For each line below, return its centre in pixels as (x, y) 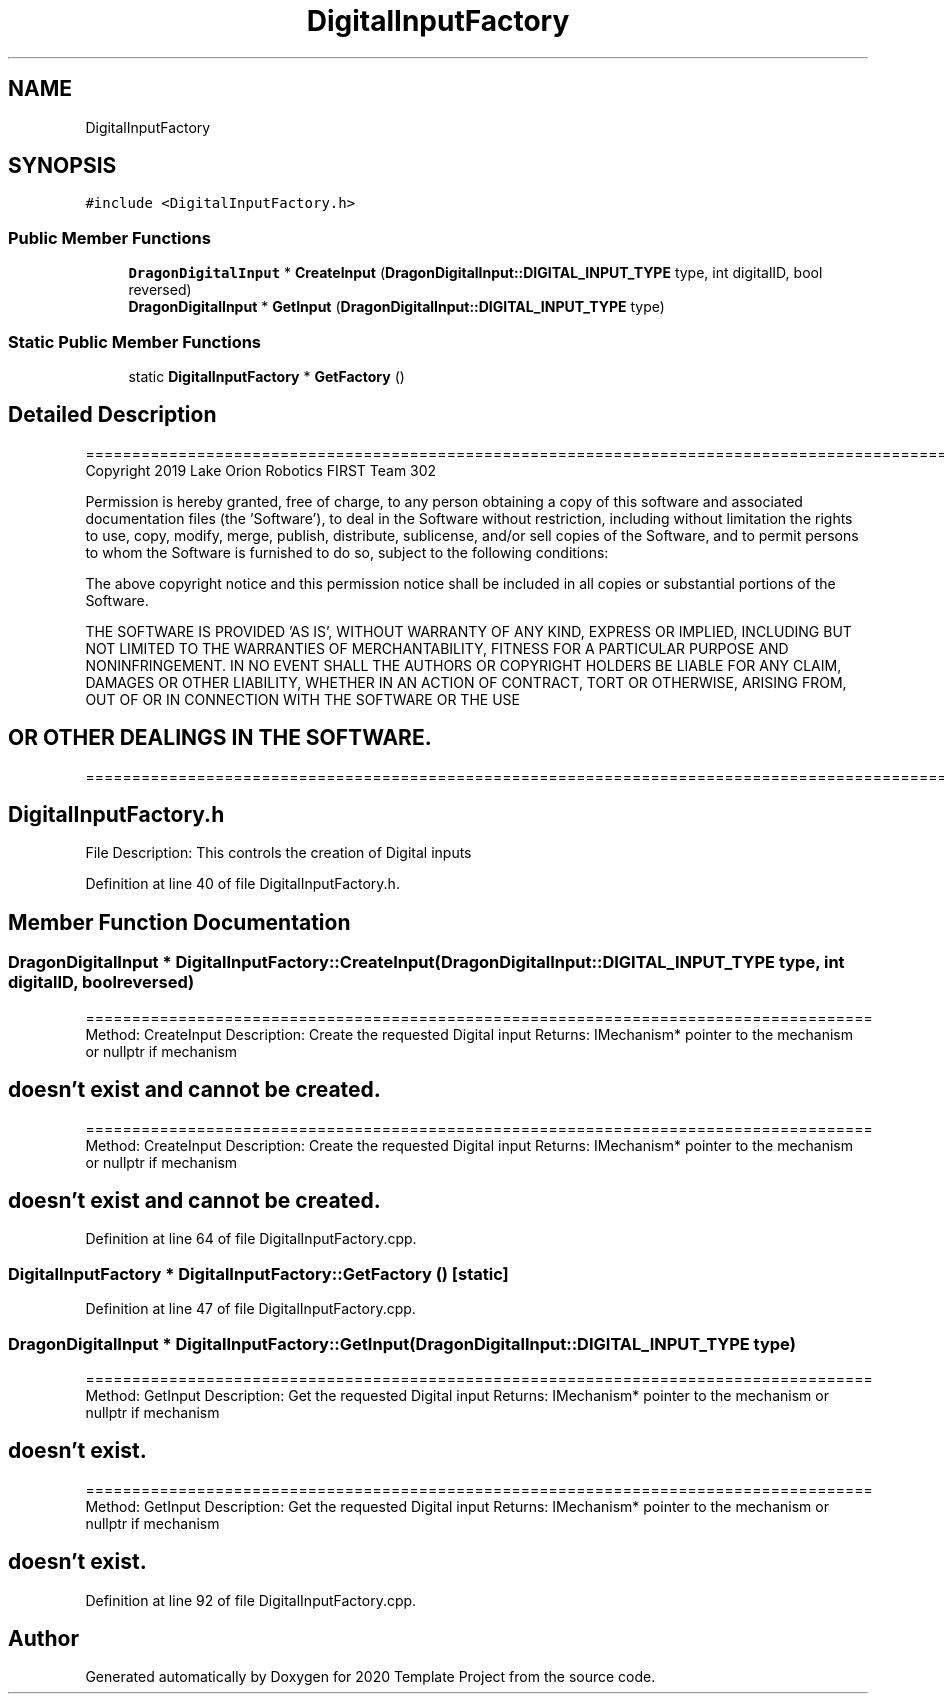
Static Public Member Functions (135, 341)
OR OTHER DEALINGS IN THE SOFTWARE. (220, 738)
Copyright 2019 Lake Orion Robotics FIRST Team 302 (261, 470)
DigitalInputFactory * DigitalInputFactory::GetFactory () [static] (258, 1273)
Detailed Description (112, 415)
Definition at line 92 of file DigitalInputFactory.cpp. (251, 1600)
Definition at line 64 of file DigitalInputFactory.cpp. (251, 1239)
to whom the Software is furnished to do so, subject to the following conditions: (347, 552)
